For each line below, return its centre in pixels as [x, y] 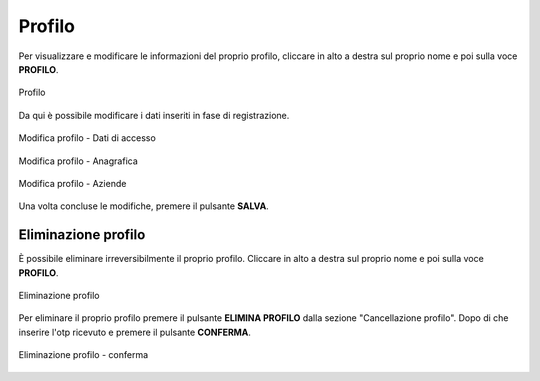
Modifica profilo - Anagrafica [78, 161]
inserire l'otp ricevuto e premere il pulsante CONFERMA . [135, 332]
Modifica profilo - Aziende [72, 183]
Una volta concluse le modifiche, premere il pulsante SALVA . [143, 206]
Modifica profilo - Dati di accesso [87, 138]
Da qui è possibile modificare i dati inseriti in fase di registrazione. [154, 115]
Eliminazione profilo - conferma [83, 355]
